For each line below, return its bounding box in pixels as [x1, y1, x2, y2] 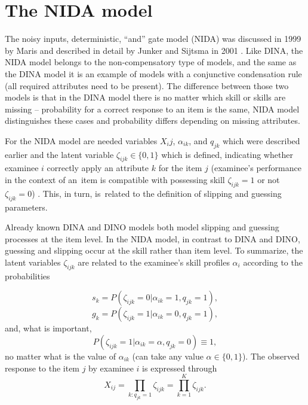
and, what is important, [5, 322, 92, 334]
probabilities [5, 269, 50, 282]
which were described [222, 134, 300, 147]
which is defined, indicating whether [161, 148, 293, 160]
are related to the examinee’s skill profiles [78, 256, 230, 269]
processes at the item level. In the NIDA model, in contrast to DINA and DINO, [5, 232, 300, 245]
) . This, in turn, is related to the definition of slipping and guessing [32, 187, 282, 199]
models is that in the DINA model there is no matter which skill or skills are [5, 91, 286, 103]
